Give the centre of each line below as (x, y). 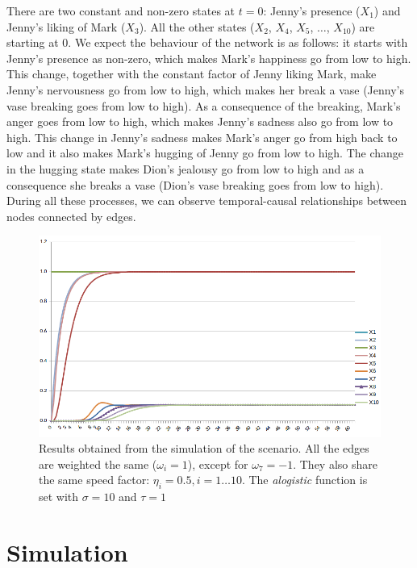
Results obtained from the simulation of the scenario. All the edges (204, 448)
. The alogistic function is (304, 480)
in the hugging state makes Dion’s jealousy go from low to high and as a (186, 168)
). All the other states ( (197, 26)
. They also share (335, 464)
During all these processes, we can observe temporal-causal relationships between (207, 200)
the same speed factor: (94, 480)
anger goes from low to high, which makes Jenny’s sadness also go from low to (200, 121)
